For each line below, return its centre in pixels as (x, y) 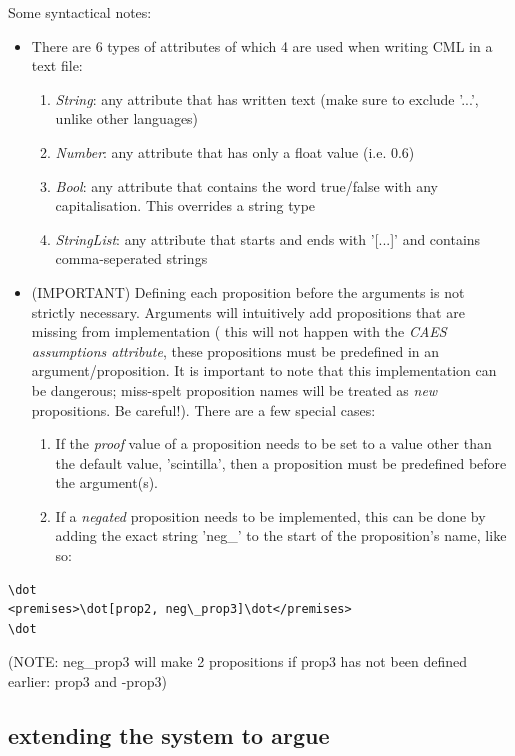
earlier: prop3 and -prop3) (87, 681)
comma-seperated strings (131, 258)
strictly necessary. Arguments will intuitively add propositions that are (248, 311)
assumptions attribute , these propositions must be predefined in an (235, 350)
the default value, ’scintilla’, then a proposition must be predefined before (281, 462)
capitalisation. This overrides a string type (185, 205)
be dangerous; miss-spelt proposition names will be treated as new (234, 389)
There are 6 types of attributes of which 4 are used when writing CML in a (262, 45)
